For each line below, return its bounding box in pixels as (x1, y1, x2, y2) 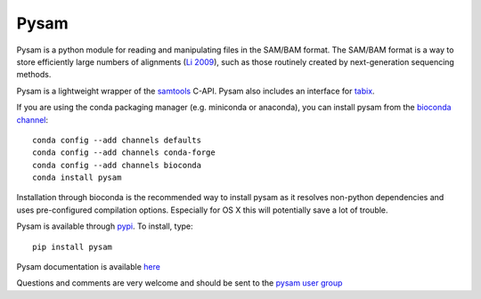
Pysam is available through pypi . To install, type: (16, 221, 193, 231)
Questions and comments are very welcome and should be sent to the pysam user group (16, 278, 343, 288)
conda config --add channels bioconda (32, 160, 202, 170)
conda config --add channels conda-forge (32, 148, 216, 158)
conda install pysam (32, 173, 122, 182)
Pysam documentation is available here (16, 262, 160, 272)
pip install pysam (32, 241, 113, 252)
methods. (16, 69, 52, 80)
